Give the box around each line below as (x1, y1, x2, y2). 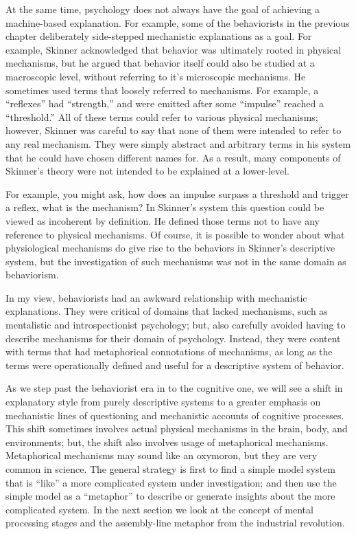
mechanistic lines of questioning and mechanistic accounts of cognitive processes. (5, 408, 344, 422)
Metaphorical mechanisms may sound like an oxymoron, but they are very (5, 448, 318, 463)
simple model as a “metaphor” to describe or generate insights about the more (5, 489, 335, 503)
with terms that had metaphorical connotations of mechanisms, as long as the (5, 344, 333, 359)
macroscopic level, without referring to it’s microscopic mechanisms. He (5, 69, 306, 83)
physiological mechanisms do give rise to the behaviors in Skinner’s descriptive (5, 241, 335, 255)
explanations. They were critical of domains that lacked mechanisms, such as (5, 304, 328, 318)
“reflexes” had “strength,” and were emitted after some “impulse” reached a (5, 96, 324, 111)
